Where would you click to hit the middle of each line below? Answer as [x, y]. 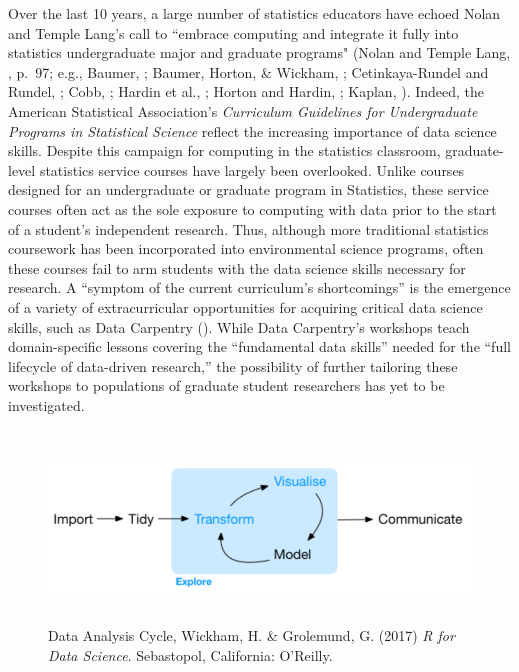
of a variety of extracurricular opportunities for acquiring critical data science [245, 306]
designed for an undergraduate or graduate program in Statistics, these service [248, 189]
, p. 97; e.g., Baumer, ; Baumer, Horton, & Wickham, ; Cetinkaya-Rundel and [248, 71]
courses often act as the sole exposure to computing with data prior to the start [252, 208]
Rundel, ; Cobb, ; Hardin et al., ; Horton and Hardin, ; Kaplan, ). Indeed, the [246, 91]
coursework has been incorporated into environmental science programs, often [246, 248]
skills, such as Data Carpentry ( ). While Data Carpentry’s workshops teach [239, 326]
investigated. [46, 404]
